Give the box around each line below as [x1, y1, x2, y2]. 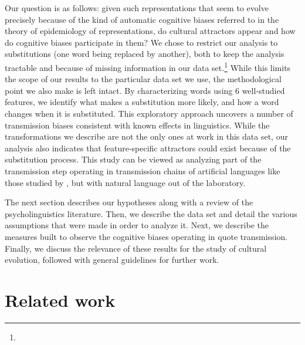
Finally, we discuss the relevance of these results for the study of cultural [5, 242, 267, 254]
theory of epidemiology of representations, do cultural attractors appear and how [5, 25, 296, 37]
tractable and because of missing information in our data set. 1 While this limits [5, 59, 291, 73]
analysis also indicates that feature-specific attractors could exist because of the [5, 141, 291, 154]
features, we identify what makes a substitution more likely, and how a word [5, 96, 279, 108]
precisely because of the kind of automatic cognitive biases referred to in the [5, 13, 279, 25]
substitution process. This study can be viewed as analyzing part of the [5, 153, 262, 165]
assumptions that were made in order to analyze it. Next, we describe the [5, 219, 269, 231]
